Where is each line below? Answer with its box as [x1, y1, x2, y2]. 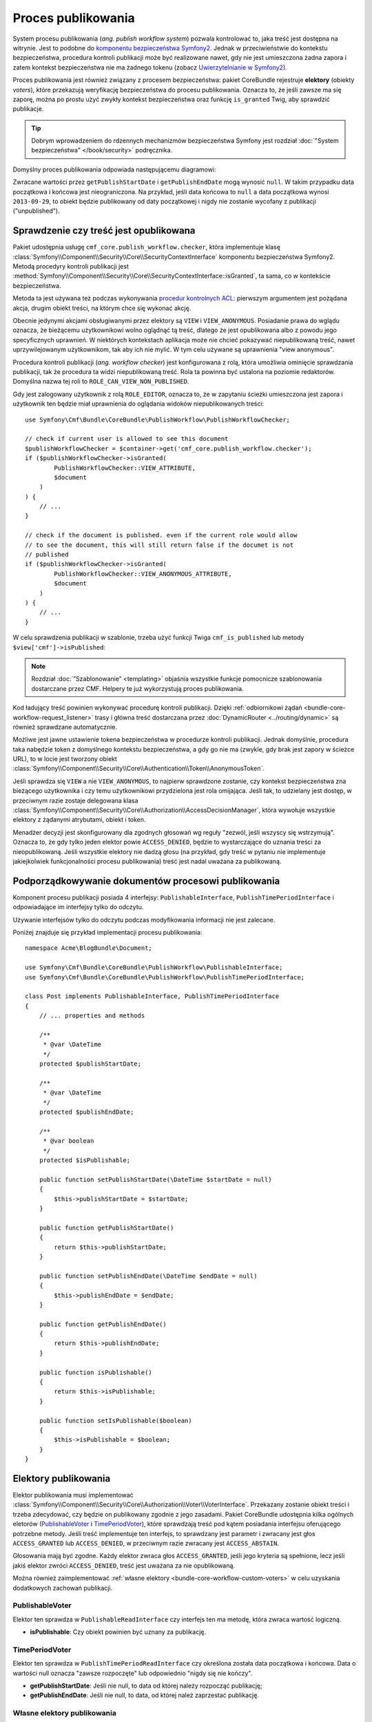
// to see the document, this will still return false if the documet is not [25, 541, 294, 549]
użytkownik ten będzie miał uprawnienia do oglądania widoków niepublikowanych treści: [12, 400, 265, 408]
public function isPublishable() [39, 1368, 153, 1376]
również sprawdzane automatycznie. [12, 723, 117, 731]
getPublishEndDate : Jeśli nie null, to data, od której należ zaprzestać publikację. [30, 1691, 260, 1699]
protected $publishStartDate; [39, 1060, 141, 1068]
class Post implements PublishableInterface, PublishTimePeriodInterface [25, 993, 280, 1000]
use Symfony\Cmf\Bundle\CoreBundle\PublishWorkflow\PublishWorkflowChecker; [25, 415, 291, 424]
